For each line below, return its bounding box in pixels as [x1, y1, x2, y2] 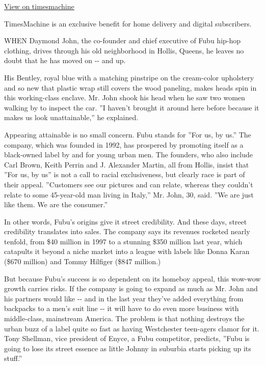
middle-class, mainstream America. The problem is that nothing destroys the [4, 313, 245, 324]
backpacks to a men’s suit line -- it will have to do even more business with [4, 303, 239, 314]
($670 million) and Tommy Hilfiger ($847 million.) [4, 256, 161, 267]
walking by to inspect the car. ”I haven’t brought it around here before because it [4, 102, 259, 113]
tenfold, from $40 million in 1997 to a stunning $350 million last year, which [4, 236, 243, 246]
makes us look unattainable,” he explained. [4, 112, 139, 123]
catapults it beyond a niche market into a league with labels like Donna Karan [4, 246, 250, 257]
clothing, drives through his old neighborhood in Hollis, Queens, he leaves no [4, 45, 244, 55]
